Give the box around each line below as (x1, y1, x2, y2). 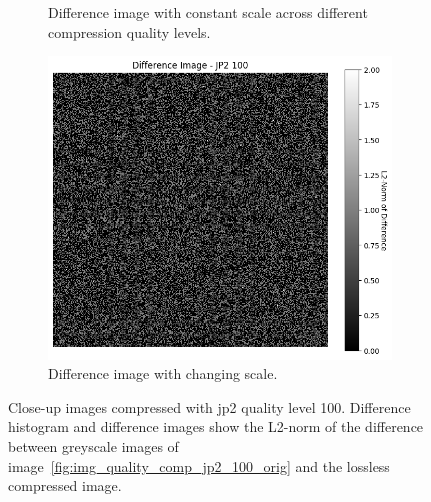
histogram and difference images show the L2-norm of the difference (8, 416, 424, 437)
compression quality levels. (48, 21, 211, 42)
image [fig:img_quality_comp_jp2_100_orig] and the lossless (8, 455, 390, 476)
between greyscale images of (8, 435, 179, 456)
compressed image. (8, 475, 122, 496)
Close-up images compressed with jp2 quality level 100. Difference (8, 396, 411, 417)
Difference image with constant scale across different (48, 2, 368, 22)
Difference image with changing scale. (48, 363, 278, 384)
